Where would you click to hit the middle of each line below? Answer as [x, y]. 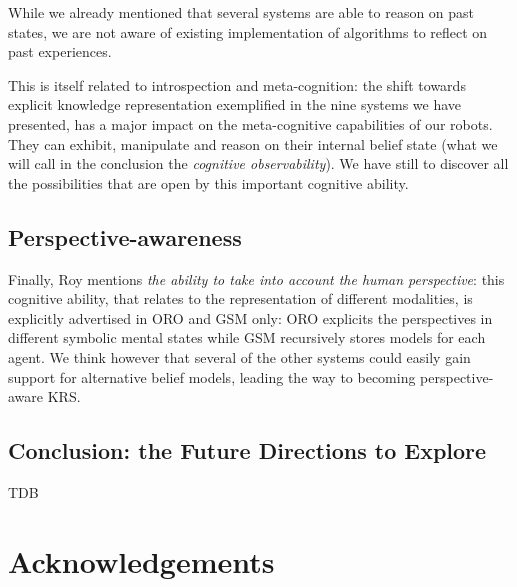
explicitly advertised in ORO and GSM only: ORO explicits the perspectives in [250, 317]
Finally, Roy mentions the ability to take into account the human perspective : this [256, 278]
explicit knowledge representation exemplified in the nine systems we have [235, 104]
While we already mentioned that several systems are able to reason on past [241, 12]
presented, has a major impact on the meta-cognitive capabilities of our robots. [250, 123]
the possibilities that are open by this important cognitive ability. [208, 182]
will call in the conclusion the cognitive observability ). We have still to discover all [258, 163]
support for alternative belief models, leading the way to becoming [212, 376]
